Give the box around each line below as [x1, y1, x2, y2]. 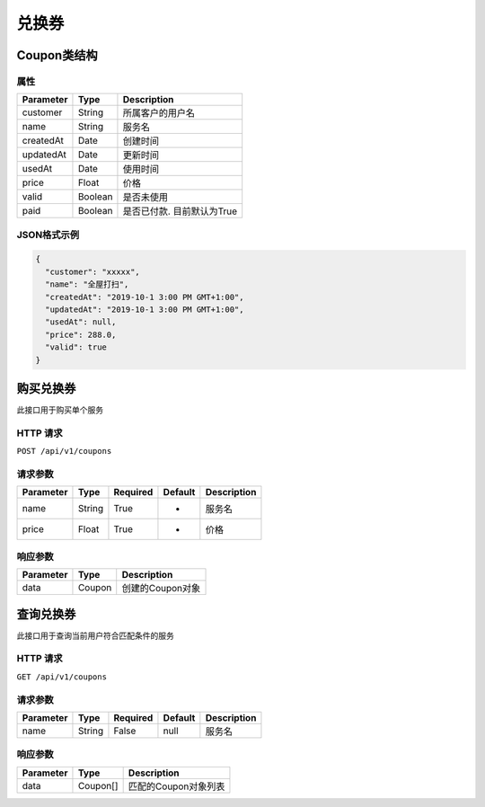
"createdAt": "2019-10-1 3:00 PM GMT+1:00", [45, 292, 244, 302]
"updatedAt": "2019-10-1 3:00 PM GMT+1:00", [45, 305, 244, 315]
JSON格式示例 [16, 228, 80, 241]
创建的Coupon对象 [121, 582, 201, 595]
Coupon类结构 [16, 48, 98, 63]
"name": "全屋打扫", [45, 279, 129, 289]
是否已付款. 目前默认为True [122, 205, 238, 217]
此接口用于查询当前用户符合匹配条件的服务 [16, 630, 174, 641]
